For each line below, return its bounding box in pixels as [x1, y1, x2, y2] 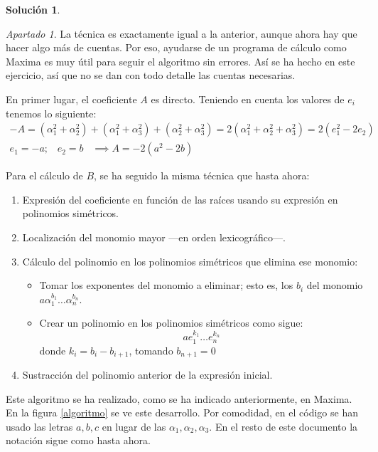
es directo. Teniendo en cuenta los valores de [151, 91, 345, 106]
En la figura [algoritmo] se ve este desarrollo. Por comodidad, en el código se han [6, 405, 358, 420]
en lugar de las [102, 419, 166, 433]
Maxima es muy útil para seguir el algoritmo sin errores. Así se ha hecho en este [6, 53, 355, 68]
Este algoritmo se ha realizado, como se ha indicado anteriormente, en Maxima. [6, 391, 352, 406]
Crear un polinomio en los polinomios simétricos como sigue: [39, 315, 303, 330]
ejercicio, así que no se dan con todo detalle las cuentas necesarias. [6, 68, 296, 83]
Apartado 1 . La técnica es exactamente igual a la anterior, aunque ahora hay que [6, 26, 357, 41]
